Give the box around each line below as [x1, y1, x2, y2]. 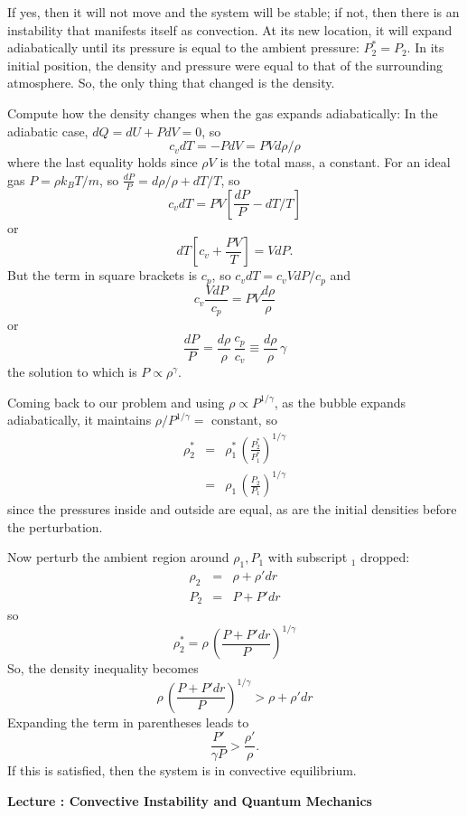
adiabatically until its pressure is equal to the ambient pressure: [7, 38, 360, 57]
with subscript [267, 548, 348, 567]
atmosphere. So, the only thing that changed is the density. [7, 73, 335, 92]
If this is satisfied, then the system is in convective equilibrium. [7, 761, 357, 780]
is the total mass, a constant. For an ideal [219, 153, 451, 172]
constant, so [211, 410, 277, 429]
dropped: [360, 548, 410, 567]
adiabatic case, [7, 121, 89, 140]
